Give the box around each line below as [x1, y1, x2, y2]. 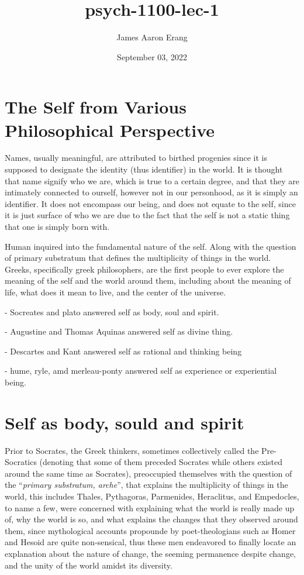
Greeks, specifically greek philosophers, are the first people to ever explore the [5, 263, 284, 275]
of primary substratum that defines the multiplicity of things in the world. [5, 252, 271, 264]
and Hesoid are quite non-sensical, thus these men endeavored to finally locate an [5, 536, 296, 548]
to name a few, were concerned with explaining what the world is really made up [5, 501, 295, 514]
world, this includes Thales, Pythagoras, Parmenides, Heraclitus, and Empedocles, [5, 490, 299, 502]
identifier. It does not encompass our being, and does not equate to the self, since [5, 197, 296, 209]
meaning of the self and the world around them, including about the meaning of [5, 274, 291, 287]
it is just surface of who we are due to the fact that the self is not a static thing [5, 209, 290, 221]
